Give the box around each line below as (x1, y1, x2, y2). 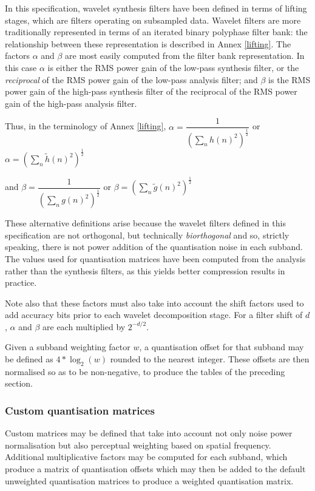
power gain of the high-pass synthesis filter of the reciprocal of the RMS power (5, 85, 297, 98)
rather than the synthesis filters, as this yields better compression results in (5, 264, 285, 277)
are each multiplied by (42, 320, 126, 333)
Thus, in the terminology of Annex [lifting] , (5, 120, 166, 132)
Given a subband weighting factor (5, 340, 130, 353)
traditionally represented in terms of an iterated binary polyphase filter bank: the (5, 25, 308, 38)
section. (5, 377, 33, 390)
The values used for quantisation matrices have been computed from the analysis (5, 252, 306, 265)
